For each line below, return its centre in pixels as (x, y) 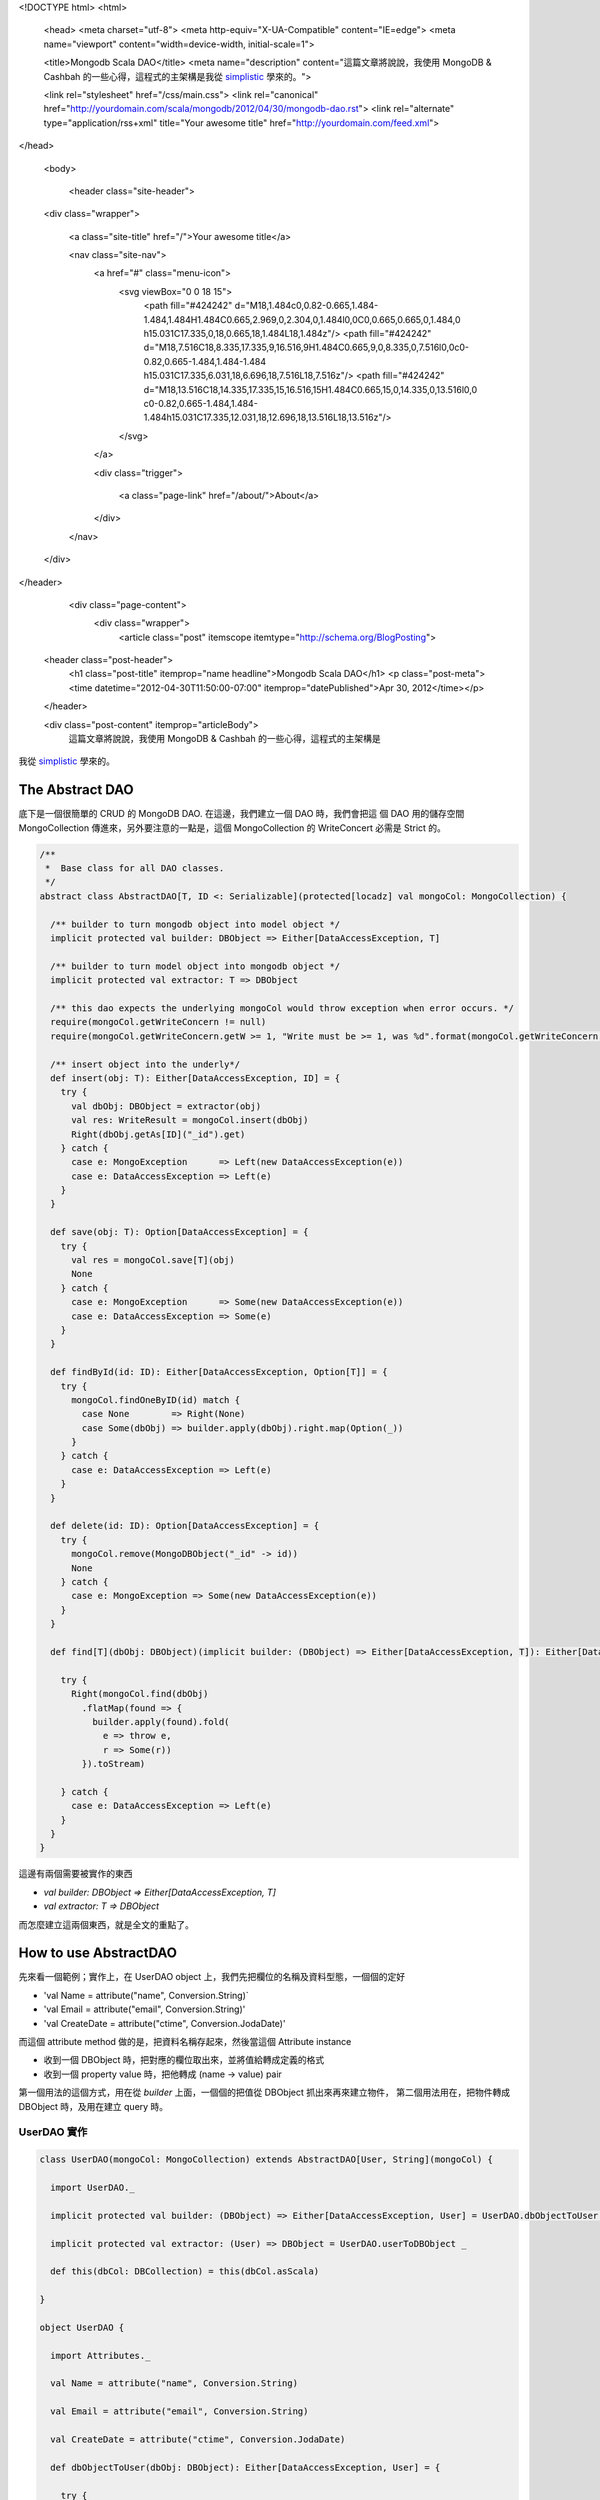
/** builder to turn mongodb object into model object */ (195, 924)
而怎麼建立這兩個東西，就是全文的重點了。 (106, 1924)
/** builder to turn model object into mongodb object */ (195, 966)
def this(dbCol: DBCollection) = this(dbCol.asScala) (185, 2271)
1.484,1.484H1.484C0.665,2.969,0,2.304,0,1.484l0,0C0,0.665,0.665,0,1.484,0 (302, 319)
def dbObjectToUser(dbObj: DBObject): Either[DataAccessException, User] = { (245, 2467)
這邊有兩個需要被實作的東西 (75, 1874)
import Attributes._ (100, 2355)
